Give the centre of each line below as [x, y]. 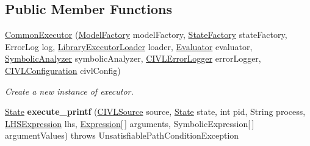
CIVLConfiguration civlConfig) [63, 70]
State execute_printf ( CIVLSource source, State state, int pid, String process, [155, 111]
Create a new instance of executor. [69, 91]
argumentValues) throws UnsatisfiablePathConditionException [122, 135]
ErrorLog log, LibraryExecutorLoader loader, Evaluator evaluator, [129, 46]
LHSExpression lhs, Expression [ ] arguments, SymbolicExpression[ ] [130, 123]
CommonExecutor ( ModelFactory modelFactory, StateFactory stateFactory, [146, 35]
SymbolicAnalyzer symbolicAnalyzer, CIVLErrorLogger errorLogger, [133, 58]
